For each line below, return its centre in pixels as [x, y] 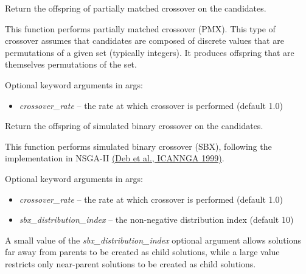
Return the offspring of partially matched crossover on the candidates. [136, 8]
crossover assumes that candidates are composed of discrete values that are [144, 40]
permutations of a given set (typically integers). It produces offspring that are [150, 52]
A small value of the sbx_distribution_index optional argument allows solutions [153, 240]
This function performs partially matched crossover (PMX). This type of [140, 28]
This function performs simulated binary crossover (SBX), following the [138, 146]
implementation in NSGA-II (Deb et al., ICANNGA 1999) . [115, 158]
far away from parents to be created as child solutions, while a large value [142, 252]
